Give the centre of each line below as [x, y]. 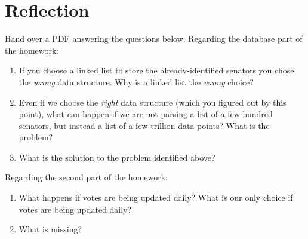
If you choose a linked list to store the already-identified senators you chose [156, 70]
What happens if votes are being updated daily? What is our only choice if [156, 197]
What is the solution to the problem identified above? [117, 157]
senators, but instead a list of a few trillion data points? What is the [144, 125]
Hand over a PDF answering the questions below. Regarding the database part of [154, 39]
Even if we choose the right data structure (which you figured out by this [153, 102]
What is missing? [50, 229]
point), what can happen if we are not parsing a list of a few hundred [146, 114]
